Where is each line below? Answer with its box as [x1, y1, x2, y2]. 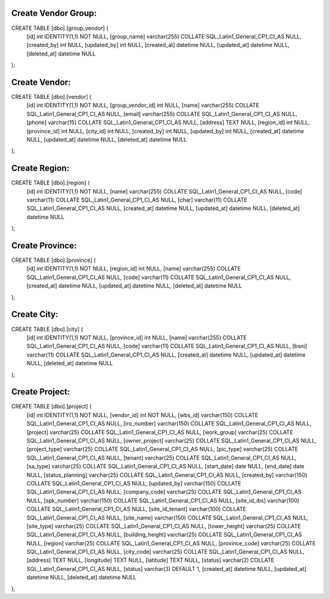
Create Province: [11, 241, 77, 250]
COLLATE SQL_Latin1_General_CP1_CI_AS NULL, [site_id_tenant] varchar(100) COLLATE [26, 506, 247, 513]
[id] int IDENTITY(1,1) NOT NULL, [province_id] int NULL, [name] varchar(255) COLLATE [26, 333, 247, 341]
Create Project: [11, 387, 70, 397]
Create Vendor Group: [11, 8, 97, 18]
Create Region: [11, 163, 70, 173]
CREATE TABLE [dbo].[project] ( [11, 403, 92, 410]
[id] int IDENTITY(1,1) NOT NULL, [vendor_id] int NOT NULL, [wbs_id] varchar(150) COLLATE [26, 411, 258, 418]
